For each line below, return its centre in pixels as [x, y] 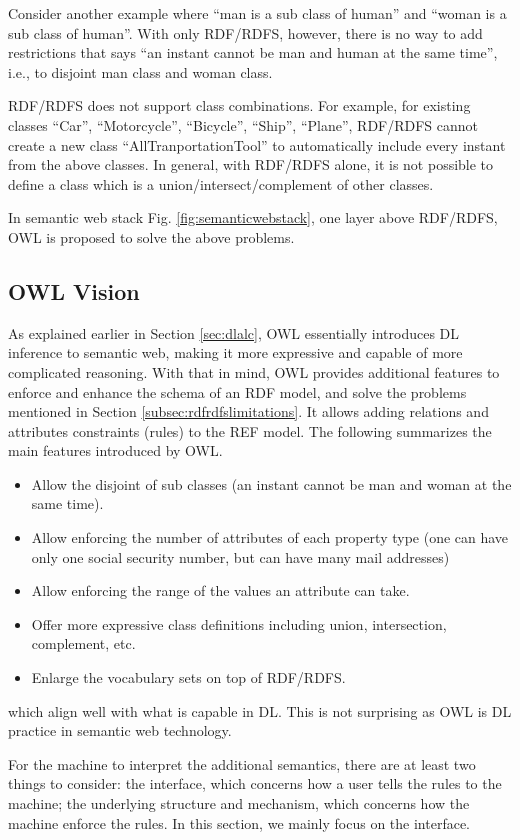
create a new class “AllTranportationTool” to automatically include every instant [257, 144]
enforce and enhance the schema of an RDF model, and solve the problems [237, 391]
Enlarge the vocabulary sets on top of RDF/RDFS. [188, 677]
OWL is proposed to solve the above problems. [151, 236]
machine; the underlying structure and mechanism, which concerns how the [239, 803]
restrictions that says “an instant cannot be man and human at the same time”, [253, 52]
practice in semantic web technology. [120, 730]
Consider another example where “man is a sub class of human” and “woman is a [257, 13]
